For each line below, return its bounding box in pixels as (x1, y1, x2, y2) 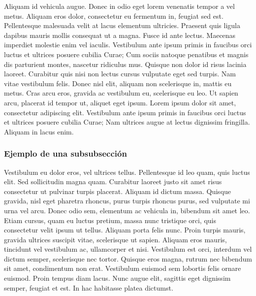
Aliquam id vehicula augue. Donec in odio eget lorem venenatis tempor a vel (4, 1, 235, 11)
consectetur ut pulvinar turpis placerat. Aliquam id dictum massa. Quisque (4, 186, 231, 196)
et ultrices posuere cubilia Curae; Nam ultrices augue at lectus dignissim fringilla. (4, 117, 250, 127)
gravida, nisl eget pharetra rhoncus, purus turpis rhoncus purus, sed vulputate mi (4, 196, 250, 206)
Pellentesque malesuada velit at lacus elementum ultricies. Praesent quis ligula (4, 20, 241, 31)
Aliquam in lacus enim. (4, 126, 74, 136)
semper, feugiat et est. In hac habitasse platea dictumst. (4, 282, 173, 293)
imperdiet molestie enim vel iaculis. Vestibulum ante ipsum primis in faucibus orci (4, 39, 252, 50)
